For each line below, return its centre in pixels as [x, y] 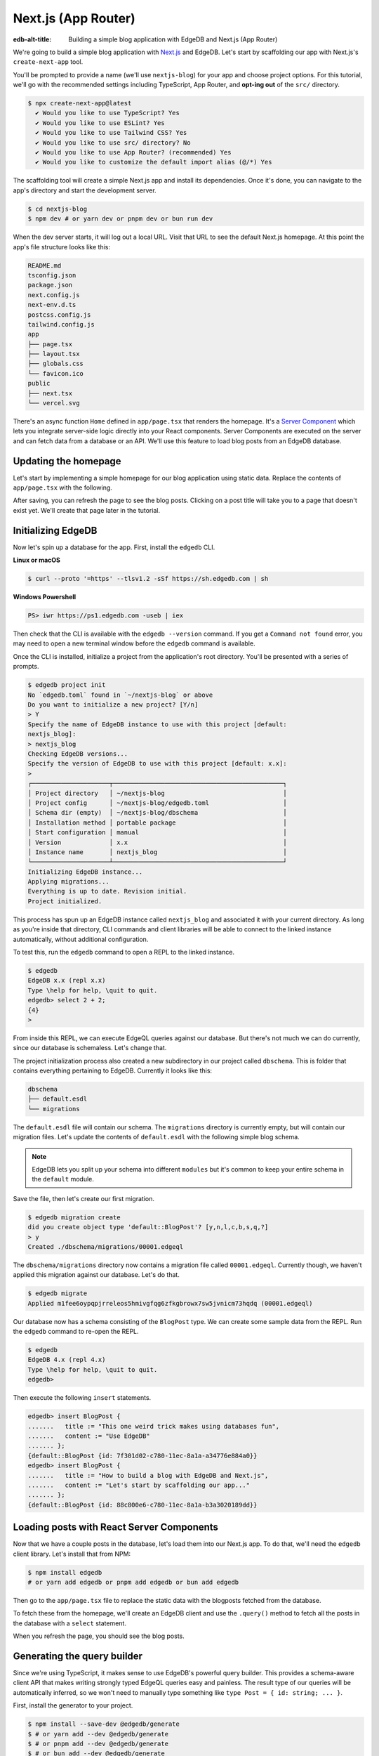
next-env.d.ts [52, 305]
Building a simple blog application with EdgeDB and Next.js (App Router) [173, 39]
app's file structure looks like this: [62, 247]
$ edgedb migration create [74, 1217]
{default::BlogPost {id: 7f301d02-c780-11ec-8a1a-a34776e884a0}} [142, 1455]
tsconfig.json [52, 275]
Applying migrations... [69, 882]
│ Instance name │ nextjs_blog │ [157, 852]
